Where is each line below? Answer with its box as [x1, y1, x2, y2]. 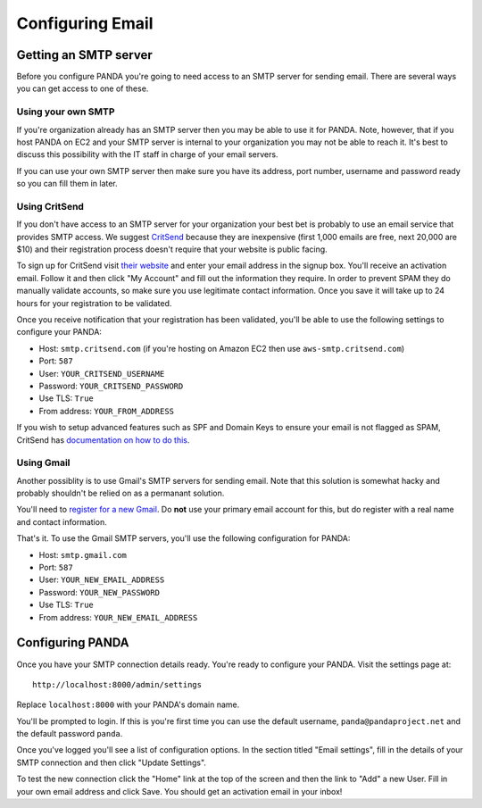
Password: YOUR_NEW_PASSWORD [38, 587, 161, 597]
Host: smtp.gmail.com [38, 549, 127, 560]
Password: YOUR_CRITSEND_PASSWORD [38, 380, 184, 391]
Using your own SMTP [16, 105, 115, 118]
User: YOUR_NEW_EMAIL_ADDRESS [38, 574, 165, 585]
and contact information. [16, 516, 107, 527]
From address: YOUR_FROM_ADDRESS [38, 405, 174, 416]
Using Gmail [16, 456, 71, 469]
